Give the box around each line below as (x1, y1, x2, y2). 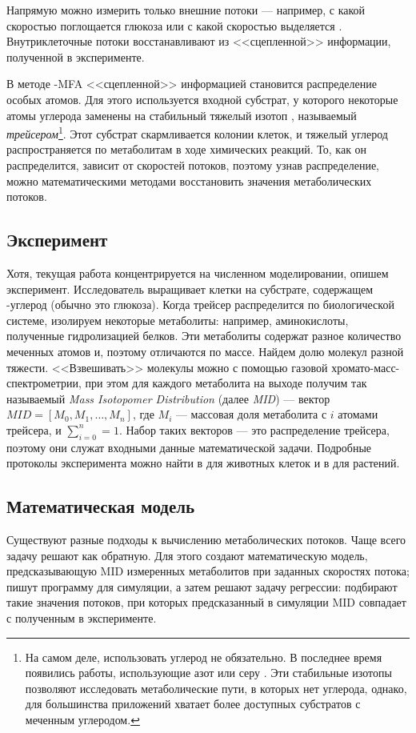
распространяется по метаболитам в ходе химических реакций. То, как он (6, 141, 367, 158)
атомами (338, 406, 378, 423)
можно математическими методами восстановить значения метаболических (6, 172, 372, 189)
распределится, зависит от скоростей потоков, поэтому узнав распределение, (6, 157, 379, 173)
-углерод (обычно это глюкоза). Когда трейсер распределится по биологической (6, 296, 394, 313)
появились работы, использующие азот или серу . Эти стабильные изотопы (25, 664, 392, 681)
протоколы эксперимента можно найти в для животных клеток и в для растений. (6, 455, 400, 471)
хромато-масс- (331, 358, 400, 375)
